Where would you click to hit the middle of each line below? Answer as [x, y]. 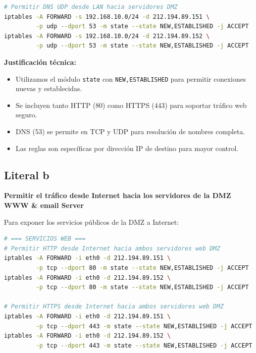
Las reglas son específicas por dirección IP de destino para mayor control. [127, 148]
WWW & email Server [44, 205]
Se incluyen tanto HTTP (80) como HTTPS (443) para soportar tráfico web [131, 105]
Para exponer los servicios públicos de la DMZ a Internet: [92, 222]
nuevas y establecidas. [49, 88]
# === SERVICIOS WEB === [45, 239]
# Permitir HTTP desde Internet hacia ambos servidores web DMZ [112, 248]
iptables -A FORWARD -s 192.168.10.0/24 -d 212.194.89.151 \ [107, 17]
